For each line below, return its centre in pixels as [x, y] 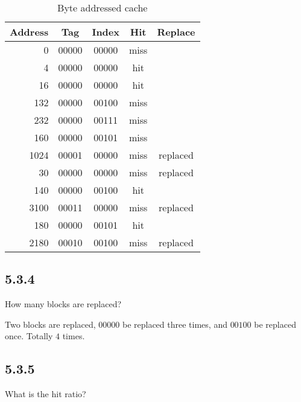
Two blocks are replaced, [50, 324]
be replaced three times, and [175, 324]
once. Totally [29, 336]
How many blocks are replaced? [63, 304]
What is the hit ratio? [46, 394]
